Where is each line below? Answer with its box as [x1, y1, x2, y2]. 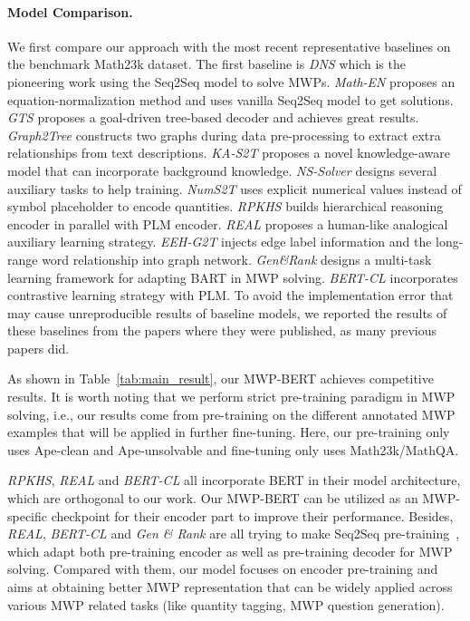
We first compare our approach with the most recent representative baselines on [7, 36, 451, 55]
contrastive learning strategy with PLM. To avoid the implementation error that [7, 286, 454, 305]
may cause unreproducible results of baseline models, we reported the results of [7, 303, 447, 322]
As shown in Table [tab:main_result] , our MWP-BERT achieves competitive [7, 369, 434, 388]
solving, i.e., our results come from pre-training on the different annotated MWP [7, 404, 456, 423]
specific [7, 506, 48, 525]
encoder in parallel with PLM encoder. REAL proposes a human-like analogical [7, 214, 448, 233]
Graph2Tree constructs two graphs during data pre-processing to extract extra [7, 125, 441, 144]
